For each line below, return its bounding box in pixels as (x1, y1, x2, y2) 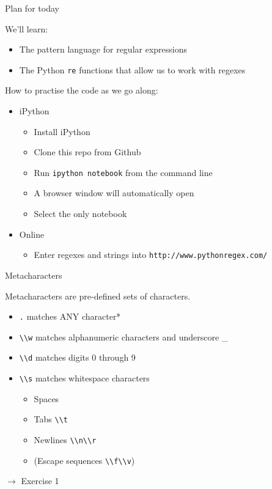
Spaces (34, 392, 59, 405)
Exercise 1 (21, 474, 59, 487)
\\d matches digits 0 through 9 (19, 351, 136, 364)
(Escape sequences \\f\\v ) (34, 454, 135, 466)
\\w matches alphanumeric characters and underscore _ (19, 330, 229, 343)
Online (19, 227, 45, 240)
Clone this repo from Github (34, 145, 141, 158)
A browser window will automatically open (34, 186, 194, 199)
